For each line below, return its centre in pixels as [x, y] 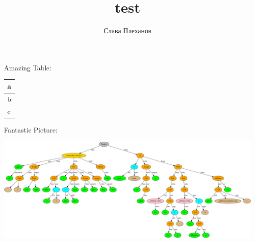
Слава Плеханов [127, 31]
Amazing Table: [28, 67]
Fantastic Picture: [31, 129]
